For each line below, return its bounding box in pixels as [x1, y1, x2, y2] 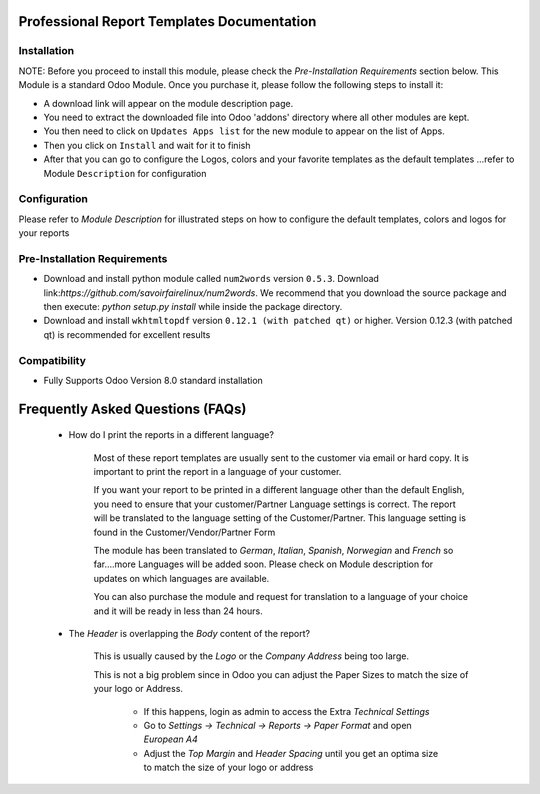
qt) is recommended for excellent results [43, 328, 211, 340]
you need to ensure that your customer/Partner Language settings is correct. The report [93, 498, 457, 510]
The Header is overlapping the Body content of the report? [68, 627, 310, 639]
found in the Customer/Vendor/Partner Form [93, 526, 276, 538]
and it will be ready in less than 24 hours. [93, 605, 264, 617]
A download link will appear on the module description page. [43, 97, 294, 109]
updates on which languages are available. [93, 572, 270, 584]
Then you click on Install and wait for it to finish [43, 139, 251, 151]
